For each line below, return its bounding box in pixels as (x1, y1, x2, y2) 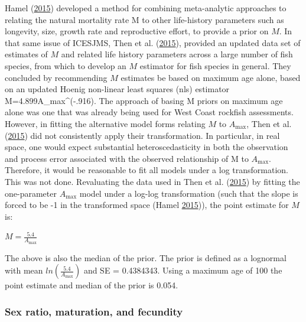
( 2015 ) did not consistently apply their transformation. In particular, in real (5, 129, 280, 141)
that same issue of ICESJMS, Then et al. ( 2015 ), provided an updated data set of (5, 36, 301, 48)
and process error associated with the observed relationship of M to (5, 152, 249, 164)
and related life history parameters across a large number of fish (61, 48, 293, 60)
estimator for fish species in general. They (139, 59, 291, 71)
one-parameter (5, 187, 57, 199)
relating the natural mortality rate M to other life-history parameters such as (5, 13, 284, 25)
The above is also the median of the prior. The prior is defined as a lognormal (5, 251, 287, 264)
